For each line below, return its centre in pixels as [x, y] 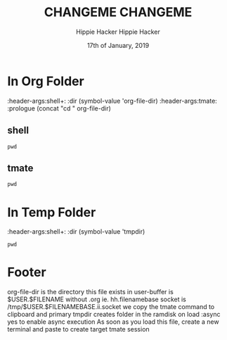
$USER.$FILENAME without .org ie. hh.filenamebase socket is [97, 299]
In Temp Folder [52, 212]
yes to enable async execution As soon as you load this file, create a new [113, 322]
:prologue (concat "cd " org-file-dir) [59, 108]
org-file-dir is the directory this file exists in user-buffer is [90, 292]
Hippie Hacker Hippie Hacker [118, 32]
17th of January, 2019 [118, 45]
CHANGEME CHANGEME [118, 12]
